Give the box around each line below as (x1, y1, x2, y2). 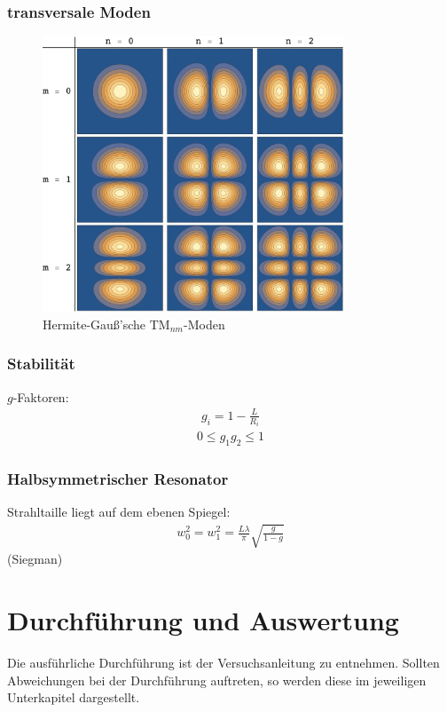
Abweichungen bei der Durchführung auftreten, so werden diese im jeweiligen (7, 670, 427, 689)
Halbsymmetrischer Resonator (7, 468, 229, 490)
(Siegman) (7, 550, 63, 568)
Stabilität (7, 352, 75, 375)
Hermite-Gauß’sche (43, 314, 146, 333)
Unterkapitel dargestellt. (7, 688, 140, 707)
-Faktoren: (12, 387, 69, 406)
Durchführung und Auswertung (7, 602, 399, 638)
